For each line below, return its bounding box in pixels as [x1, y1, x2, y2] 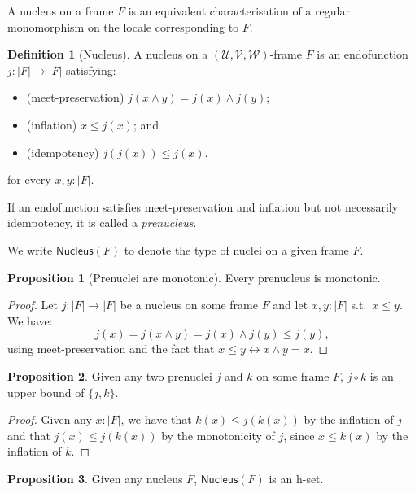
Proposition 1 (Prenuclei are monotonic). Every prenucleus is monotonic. [7, 268, 381, 286]
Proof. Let [7, 296, 58, 313]
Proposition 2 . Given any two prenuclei [7, 367, 212, 384]
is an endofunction [317, 46, 408, 63]
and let [273, 296, 308, 313]
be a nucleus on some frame [120, 296, 258, 313]
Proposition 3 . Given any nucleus [7, 469, 183, 486]
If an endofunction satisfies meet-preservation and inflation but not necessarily [7, 198, 399, 215]
